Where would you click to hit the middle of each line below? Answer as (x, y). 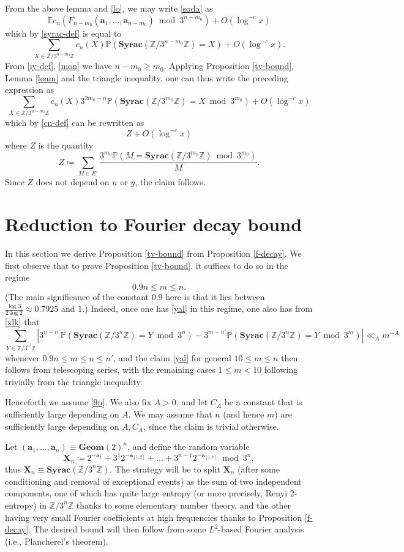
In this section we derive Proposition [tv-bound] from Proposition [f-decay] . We (153, 253)
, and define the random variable (189, 447)
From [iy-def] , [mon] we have (58, 66)
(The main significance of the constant (77, 296)
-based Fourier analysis (261, 529)
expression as (29, 90)
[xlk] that (22, 322)
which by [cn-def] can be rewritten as (75, 123)
